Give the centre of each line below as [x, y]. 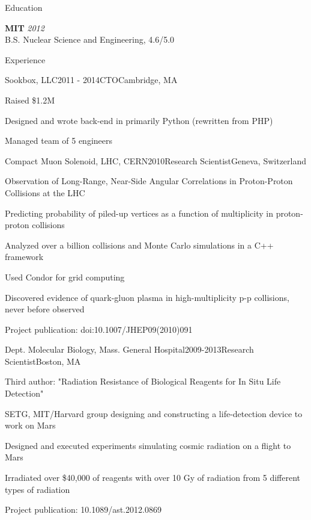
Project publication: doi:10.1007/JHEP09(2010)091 [99, 329]
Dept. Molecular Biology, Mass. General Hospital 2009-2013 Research [129, 349]
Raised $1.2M [30, 100]
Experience [25, 59]
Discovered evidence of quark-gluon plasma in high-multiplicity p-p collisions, [147, 297]
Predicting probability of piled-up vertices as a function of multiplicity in [139, 213]
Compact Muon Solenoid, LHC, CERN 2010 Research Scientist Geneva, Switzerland [156, 160]
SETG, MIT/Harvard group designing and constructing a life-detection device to [154, 413]
